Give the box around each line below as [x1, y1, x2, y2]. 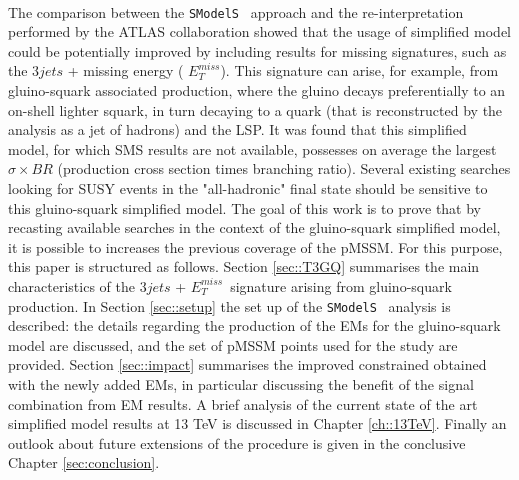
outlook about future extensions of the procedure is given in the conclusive [8, 432, 466, 453]
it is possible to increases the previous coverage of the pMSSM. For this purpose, [8, 236, 503, 257]
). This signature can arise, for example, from [220, 60, 499, 81]
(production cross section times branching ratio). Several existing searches [57, 158, 511, 179]
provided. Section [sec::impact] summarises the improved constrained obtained [8, 354, 487, 375]
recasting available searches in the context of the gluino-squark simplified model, [8, 217, 501, 238]
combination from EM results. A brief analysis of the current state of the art [8, 393, 478, 414]
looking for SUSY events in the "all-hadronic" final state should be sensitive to [8, 178, 488, 198]
